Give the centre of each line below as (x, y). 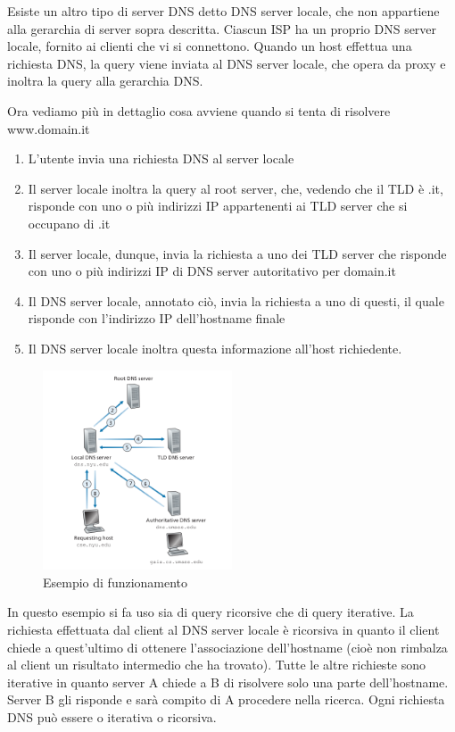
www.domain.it (49, 128)
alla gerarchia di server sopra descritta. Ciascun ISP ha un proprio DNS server (222, 28)
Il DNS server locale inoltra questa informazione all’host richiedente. (215, 348)
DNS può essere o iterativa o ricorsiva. (112, 716)
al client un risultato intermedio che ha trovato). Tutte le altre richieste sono (217, 665)
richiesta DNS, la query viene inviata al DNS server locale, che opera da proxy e (227, 63)
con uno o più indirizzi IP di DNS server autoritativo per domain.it (212, 271)
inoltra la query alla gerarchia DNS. (105, 81)
